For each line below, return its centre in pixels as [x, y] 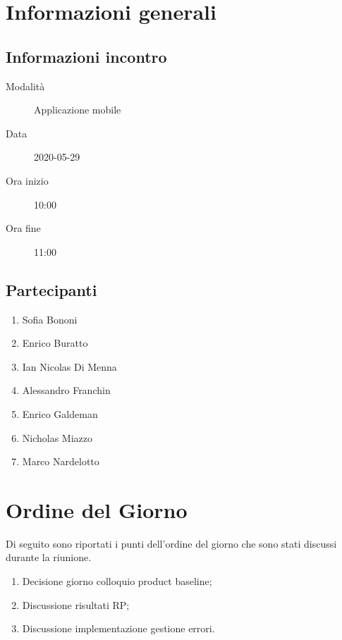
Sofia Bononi [50, 319]
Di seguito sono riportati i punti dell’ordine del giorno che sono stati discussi [171, 543]
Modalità [25, 86]
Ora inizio [27, 180]
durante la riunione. [49, 557]
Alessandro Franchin [66, 390]
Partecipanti [51, 289]
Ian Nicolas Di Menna [69, 366]
